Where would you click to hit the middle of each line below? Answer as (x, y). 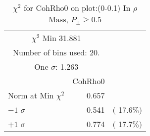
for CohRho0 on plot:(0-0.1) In (77, 8)
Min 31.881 (62, 38)
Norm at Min (31, 95)
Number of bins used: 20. (56, 52)
